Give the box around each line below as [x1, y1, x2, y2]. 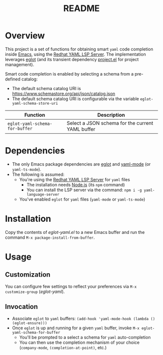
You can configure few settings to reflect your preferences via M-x [5, 283, 137, 289]
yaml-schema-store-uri [12, 101, 58, 106]
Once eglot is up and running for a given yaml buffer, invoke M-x [12, 325, 140, 331]
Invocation [5, 303, 38, 311]
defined [5, 76, 21, 82]
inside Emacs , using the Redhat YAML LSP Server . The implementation [5, 51, 147, 57]
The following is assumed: [12, 171, 65, 177]
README [63, 3, 100, 14]
